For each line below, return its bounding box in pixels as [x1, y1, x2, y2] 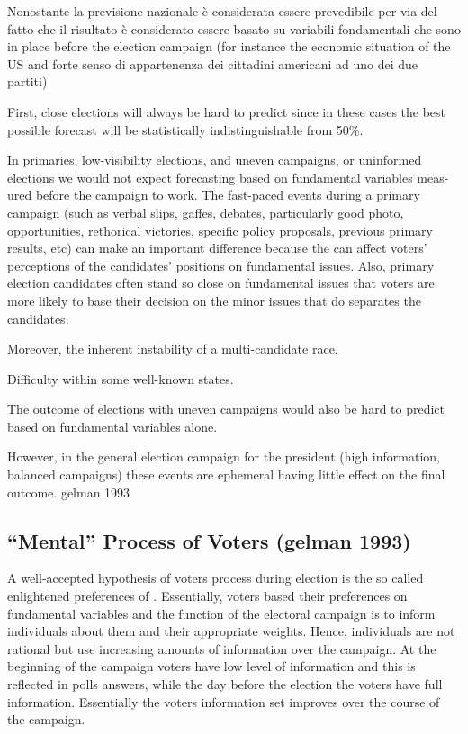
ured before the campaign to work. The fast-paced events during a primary [7, 185, 420, 204]
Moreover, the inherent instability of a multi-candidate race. [7, 339, 338, 358]
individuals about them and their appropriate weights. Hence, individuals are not [7, 622, 455, 640]
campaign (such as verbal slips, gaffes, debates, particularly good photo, [7, 202, 404, 221]
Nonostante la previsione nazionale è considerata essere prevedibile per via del [7, 2, 437, 20]
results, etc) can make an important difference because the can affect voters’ [7, 238, 427, 257]
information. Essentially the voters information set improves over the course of [7, 692, 440, 711]
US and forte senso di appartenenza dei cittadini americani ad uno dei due [7, 54, 418, 73]
